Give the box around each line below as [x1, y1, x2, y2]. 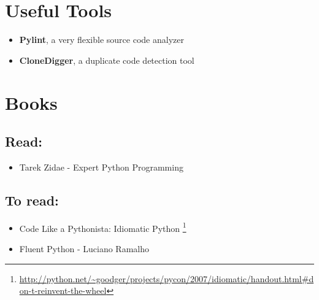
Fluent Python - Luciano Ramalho [19, 242, 149, 255]
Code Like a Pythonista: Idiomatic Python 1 [19, 220, 186, 234]
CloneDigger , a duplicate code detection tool [19, 53, 194, 66]
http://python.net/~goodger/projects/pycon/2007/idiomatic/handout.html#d [19, 272, 314, 285]
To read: [5, 190, 59, 209]
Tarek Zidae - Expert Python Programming [19, 160, 183, 173]
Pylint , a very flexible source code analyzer [19, 33, 184, 46]
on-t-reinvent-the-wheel [19, 284, 107, 297]
